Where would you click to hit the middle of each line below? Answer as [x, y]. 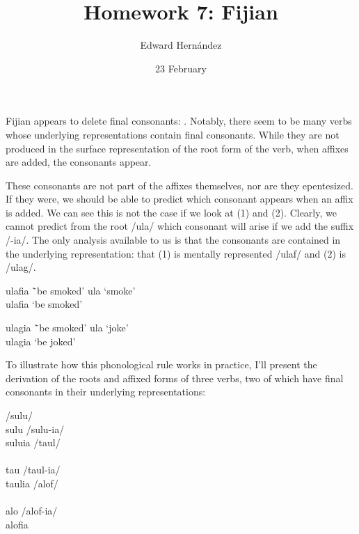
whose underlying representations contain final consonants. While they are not [173, 134]
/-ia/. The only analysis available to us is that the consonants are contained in [173, 240]
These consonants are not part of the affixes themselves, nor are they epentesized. [179, 185]
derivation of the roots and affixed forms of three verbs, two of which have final [175, 378]
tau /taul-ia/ [33, 470]
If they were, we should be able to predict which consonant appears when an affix [179, 199]
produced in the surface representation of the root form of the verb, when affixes [177, 148]
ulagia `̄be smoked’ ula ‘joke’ [67, 328]
